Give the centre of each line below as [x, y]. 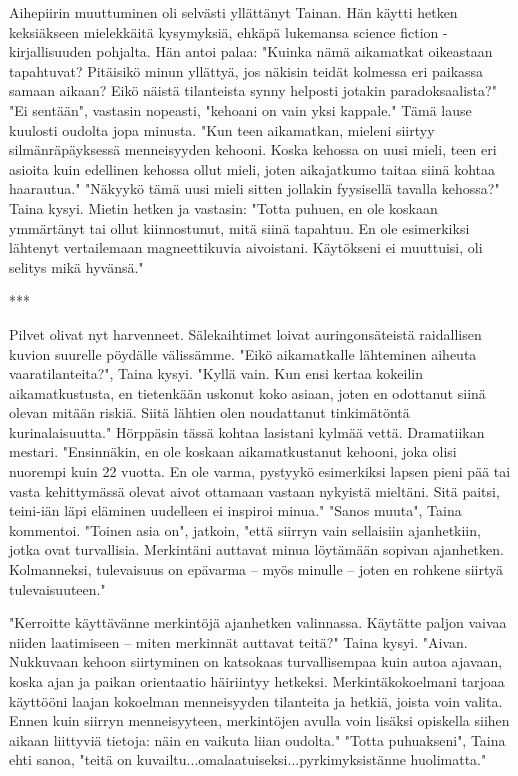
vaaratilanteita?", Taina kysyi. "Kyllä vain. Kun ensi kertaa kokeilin [216, 373]
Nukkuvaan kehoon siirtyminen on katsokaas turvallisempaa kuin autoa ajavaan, [256, 661]
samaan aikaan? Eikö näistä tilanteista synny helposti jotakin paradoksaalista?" [253, 90]
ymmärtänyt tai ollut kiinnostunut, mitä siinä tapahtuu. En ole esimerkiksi [239, 227]
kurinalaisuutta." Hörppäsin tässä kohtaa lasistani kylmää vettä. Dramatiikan [247, 431]
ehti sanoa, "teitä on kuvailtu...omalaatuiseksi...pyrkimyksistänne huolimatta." [248, 759]
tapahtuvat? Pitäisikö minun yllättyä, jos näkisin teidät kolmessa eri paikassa [246, 70]
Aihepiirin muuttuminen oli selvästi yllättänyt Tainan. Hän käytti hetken [233, 12]
